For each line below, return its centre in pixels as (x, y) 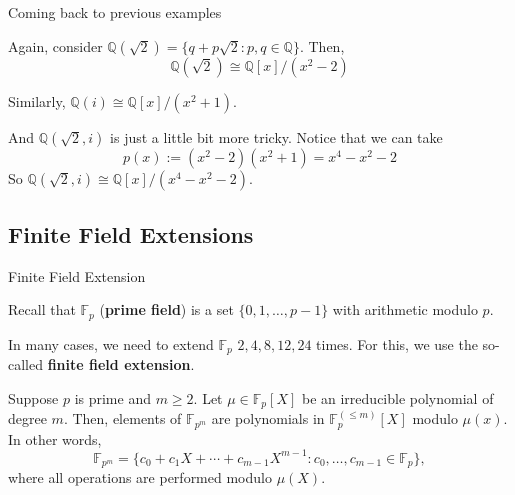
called (25, 364)
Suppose (33, 397)
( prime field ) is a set (166, 309)
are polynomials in (268, 418)
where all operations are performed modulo (140, 477)
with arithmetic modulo (405, 309)
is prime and (112, 397)
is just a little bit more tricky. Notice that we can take (276, 136)
